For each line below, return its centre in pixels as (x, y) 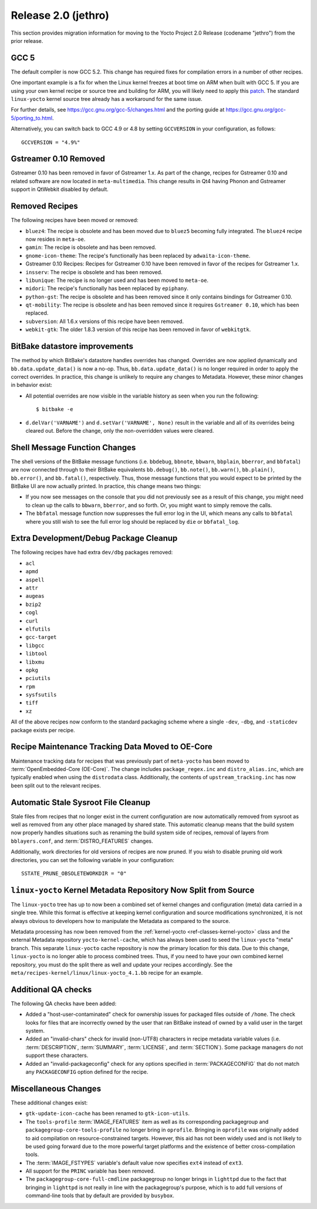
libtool (37, 654)
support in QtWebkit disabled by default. (60, 189)
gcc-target (41, 637)
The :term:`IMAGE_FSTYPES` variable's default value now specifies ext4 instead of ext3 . (134, 1163)
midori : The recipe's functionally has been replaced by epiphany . (107, 288)
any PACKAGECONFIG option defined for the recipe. (87, 1072)
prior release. (27, 41)
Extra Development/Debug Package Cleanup (94, 538)
